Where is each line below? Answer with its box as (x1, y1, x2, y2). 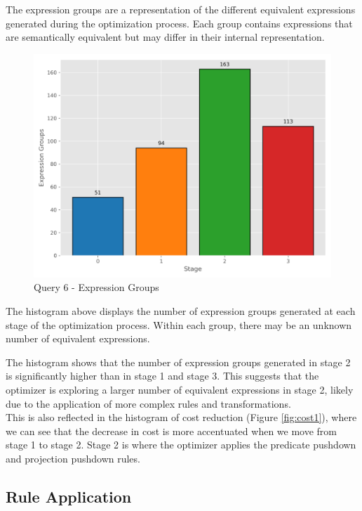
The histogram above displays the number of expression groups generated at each (6, 303, 356, 318)
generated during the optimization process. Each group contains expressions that (6, 15, 353, 30)
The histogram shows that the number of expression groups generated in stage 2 (6, 354, 351, 369)
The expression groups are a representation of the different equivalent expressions (6, 2, 356, 16)
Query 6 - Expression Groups (34, 280, 159, 295)
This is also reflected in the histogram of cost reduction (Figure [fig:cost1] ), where (6, 410, 357, 425)
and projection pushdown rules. (6, 451, 140, 465)
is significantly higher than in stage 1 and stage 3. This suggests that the (6, 368, 319, 383)
